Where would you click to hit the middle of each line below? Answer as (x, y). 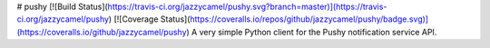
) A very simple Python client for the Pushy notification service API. (312, 32)
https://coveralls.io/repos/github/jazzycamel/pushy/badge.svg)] (309, 19)
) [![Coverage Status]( (149, 19)
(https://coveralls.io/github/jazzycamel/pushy (102, 32)
